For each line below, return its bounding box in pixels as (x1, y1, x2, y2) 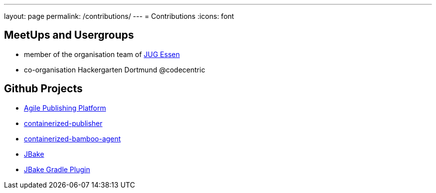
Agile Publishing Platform (24, 103, 106, 112)
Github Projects (4, 82, 83, 95)
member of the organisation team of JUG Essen (24, 50, 180, 59)
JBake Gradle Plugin (24, 165, 90, 174)
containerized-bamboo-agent (24, 134, 121, 143)
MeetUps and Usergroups (4, 29, 134, 42)
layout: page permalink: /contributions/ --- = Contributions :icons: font (4, 12, 234, 20)
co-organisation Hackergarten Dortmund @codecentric (24, 65, 206, 74)
